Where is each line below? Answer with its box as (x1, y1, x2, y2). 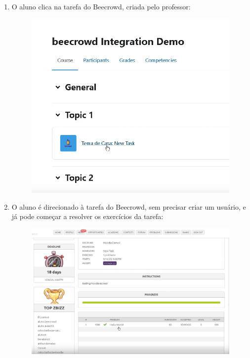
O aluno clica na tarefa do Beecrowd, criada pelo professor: (11, 1, 191, 11)
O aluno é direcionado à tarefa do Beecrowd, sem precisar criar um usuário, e (11, 201, 246, 212)
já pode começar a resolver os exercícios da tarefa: (11, 211, 164, 222)
